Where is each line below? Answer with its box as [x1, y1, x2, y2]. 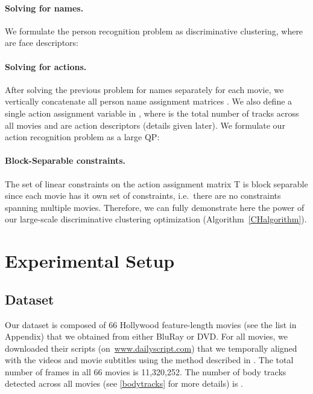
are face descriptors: [5, 36, 78, 49]
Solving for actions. [5, 60, 87, 73]
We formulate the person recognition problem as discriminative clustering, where [5, 24, 303, 37]
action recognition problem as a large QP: [5, 131, 160, 143]
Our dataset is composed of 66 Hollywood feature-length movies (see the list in [5, 318, 297, 331]
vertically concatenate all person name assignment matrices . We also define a [5, 95, 292, 108]
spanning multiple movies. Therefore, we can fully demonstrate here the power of [5, 201, 305, 213]
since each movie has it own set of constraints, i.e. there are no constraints [5, 189, 281, 202]
